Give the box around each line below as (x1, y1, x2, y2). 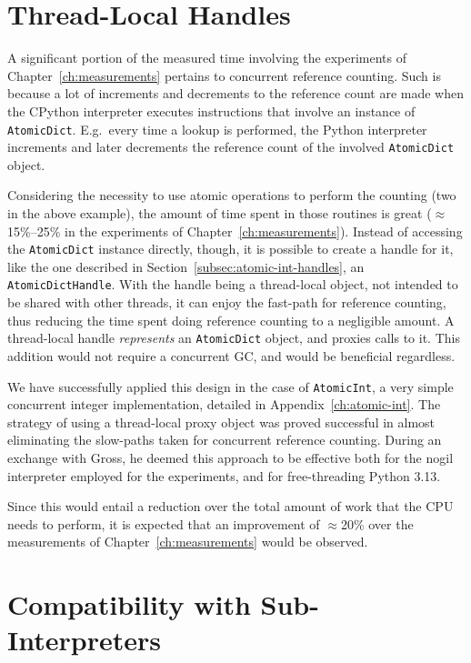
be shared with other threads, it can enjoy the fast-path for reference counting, (7, 293, 446, 312)
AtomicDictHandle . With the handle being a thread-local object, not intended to (7, 275, 458, 294)
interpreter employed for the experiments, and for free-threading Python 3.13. (7, 466, 441, 485)
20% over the (340, 514, 414, 533)
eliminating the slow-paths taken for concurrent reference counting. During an (7, 430, 442, 449)
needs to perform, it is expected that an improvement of (7, 514, 320, 533)
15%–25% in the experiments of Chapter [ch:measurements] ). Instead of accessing (7, 221, 463, 240)
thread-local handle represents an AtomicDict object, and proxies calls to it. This (7, 328, 460, 347)
